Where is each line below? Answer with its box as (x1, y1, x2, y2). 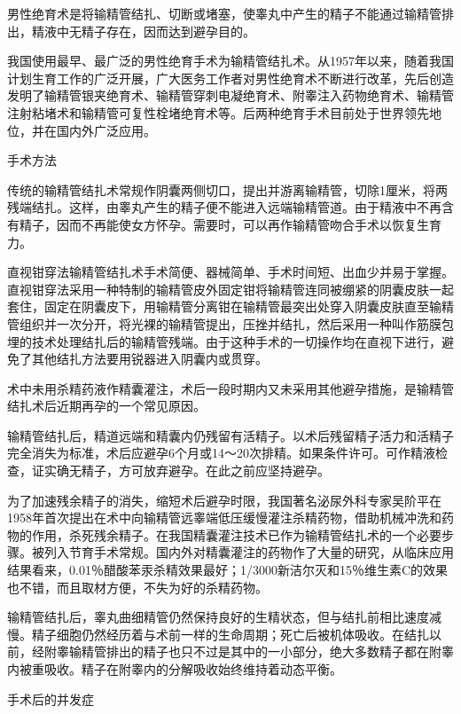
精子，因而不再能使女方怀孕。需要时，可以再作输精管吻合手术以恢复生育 (19, 215, 441, 233)
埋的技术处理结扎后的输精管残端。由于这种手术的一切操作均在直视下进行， (7, 332, 441, 350)
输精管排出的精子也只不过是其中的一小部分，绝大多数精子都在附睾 (68, 642, 454, 661)
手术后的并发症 (7, 689, 94, 708)
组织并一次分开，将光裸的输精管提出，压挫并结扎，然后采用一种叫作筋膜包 (19, 314, 454, 333)
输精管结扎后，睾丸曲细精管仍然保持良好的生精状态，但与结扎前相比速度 (7, 608, 429, 626)
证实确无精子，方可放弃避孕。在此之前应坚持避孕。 (31, 461, 330, 480)
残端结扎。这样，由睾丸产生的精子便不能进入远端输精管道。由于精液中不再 (7, 198, 441, 216)
